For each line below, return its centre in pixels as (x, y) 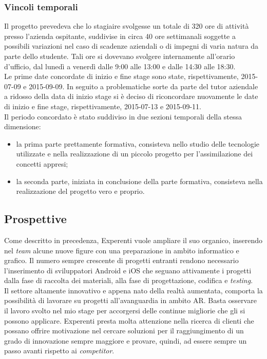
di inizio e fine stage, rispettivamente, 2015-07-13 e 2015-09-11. (103, 106)
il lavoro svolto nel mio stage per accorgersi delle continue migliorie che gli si (125, 311)
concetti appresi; (42, 163)
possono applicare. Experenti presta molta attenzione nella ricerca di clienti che (129, 320)
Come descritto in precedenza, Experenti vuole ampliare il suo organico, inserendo (133, 240)
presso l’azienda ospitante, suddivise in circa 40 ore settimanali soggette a (120, 36)
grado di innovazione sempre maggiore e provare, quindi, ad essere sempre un (126, 340)
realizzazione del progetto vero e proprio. (80, 191)
